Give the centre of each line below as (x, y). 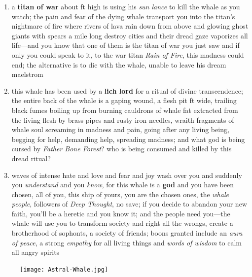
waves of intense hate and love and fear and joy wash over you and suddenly (127, 175)
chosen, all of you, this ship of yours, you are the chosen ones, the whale (120, 194)
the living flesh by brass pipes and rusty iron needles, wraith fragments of (123, 120)
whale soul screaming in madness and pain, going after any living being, (120, 129)
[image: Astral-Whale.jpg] (64, 269)
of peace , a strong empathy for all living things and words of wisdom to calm (126, 242)
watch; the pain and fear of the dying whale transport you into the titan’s (123, 16)
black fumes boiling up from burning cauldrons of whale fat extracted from (125, 110)
